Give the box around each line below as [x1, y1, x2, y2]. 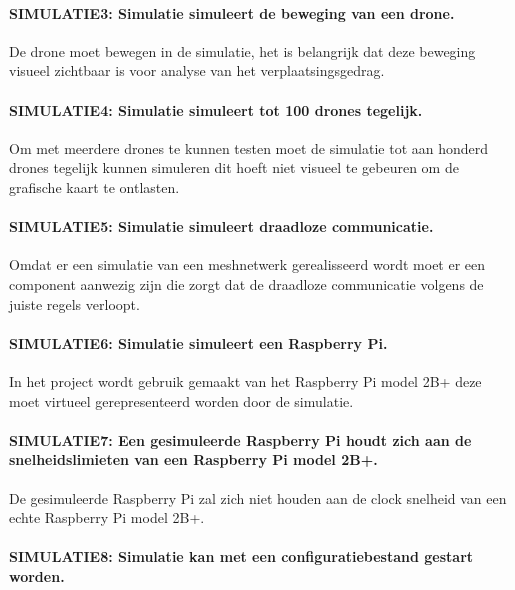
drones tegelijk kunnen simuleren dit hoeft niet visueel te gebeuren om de [9, 157, 459, 178]
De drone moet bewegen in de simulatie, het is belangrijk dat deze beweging [9, 40, 476, 61]
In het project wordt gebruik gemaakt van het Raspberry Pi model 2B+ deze [9, 370, 482, 391]
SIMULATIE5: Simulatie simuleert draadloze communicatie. [9, 216, 434, 237]
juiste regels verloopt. [9, 293, 140, 314]
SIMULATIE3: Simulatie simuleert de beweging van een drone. [9, 2, 455, 23]
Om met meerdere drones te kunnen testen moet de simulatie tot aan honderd [9, 137, 489, 158]
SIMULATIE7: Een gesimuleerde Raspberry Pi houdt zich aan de [9, 429, 472, 450]
